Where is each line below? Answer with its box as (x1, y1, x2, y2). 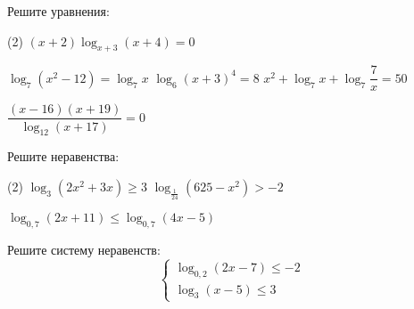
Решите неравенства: (7, 147, 120, 166)
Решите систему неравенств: (7, 240, 161, 258)
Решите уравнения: (7, 2, 110, 20)
